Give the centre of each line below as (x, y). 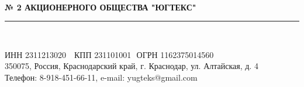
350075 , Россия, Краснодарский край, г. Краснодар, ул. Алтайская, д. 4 (132, 66)
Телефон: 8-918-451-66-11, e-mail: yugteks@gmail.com (101, 77)
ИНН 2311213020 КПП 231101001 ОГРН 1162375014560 (109, 54)
